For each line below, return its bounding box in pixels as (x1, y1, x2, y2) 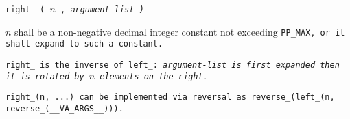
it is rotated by (5, 71, 84, 81)
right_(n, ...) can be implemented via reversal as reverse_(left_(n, (5, 92, 335, 103)
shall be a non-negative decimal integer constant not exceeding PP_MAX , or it (14, 24, 345, 38)
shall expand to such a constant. (5, 39, 163, 49)
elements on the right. (100, 71, 208, 81)
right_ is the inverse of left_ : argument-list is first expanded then (5, 59, 340, 70)
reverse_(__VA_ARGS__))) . (5, 103, 124, 114)
